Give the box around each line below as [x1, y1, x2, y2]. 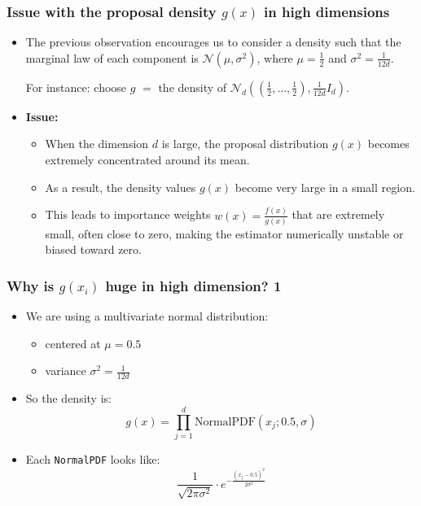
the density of [158, 78, 227, 95]
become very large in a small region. [235, 178, 415, 195]
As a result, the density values [45, 178, 196, 195]
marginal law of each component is [25, 49, 199, 66]
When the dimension [45, 135, 149, 152]
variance [45, 362, 86, 379]
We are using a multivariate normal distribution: [25, 308, 269, 325]
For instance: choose [25, 78, 127, 95]
